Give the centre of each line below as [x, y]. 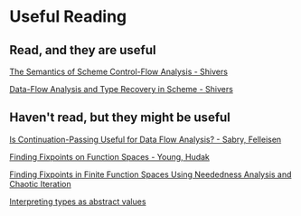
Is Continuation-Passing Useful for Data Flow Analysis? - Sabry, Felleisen [146, 139]
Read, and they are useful [83, 50]
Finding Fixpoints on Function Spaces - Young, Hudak [110, 156]
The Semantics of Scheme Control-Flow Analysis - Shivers [119, 71]
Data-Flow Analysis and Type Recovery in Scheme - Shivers [121, 89]
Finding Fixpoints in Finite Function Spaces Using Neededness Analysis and [150, 174]
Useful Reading [68, 17]
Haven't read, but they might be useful [120, 118]
